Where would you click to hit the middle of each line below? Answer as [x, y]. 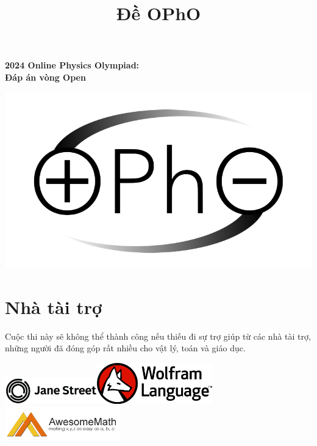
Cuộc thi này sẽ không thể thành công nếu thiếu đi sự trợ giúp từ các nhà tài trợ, [158, 336]
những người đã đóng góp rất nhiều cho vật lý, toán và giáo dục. [125, 348]
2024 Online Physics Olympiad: [72, 65]
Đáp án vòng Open [45, 77]
